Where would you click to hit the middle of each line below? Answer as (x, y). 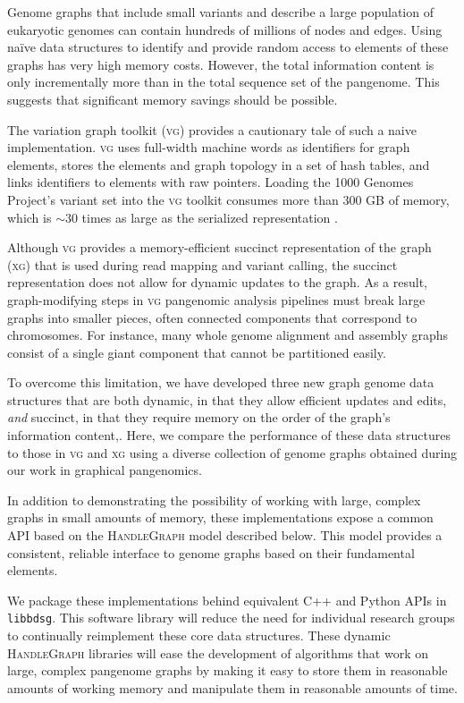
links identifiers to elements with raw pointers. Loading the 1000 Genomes (211, 182)
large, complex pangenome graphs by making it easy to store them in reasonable (228, 670)
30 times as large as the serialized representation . (201, 217)
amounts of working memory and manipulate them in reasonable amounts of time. (232, 687)
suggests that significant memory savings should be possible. (173, 99)
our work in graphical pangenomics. (105, 470)
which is (30, 217)
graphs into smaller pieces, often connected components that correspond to (212, 317)
